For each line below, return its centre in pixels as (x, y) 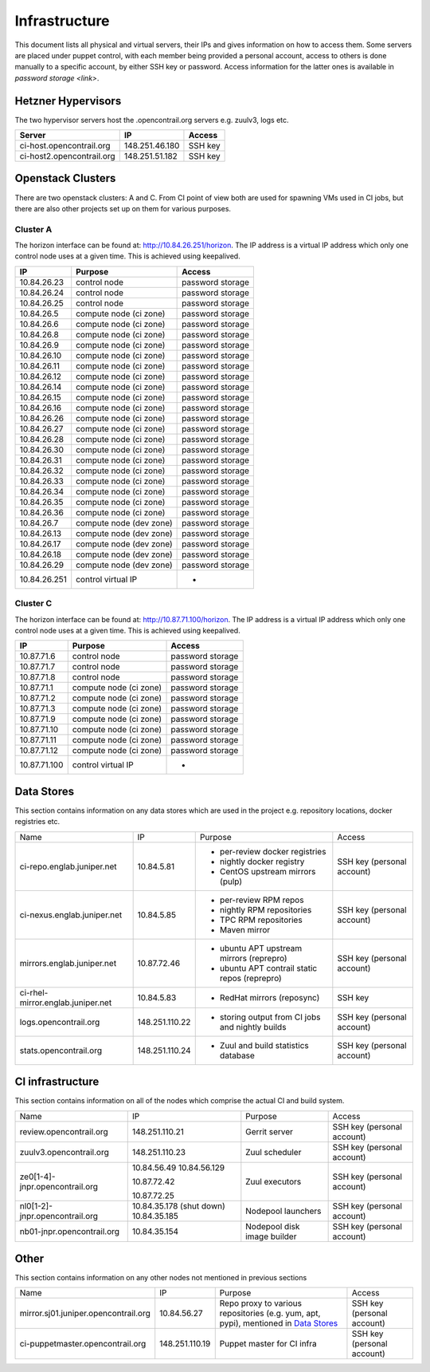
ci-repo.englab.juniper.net (68, 866)
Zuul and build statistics (264, 1045)
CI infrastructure (57, 1082)
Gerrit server (270, 1131)
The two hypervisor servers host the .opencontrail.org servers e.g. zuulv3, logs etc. (152, 120)
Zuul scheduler (274, 1152)
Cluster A (33, 229)
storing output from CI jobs (270, 1017)
